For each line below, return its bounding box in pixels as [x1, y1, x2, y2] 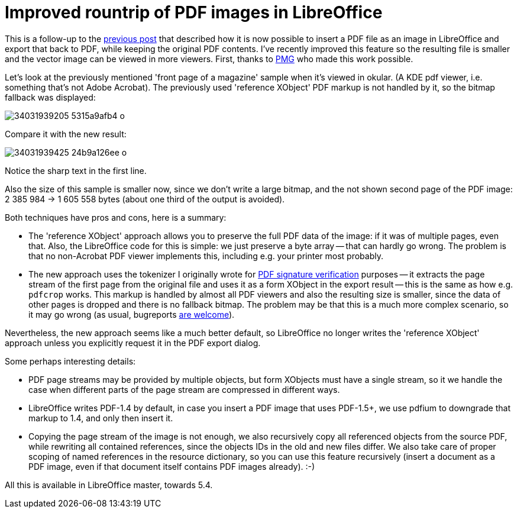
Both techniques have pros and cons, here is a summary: [5, 212, 227, 222]
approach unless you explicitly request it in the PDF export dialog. [5, 337, 261, 348]
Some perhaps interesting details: [5, 356, 136, 366]
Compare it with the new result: [5, 128, 127, 139]
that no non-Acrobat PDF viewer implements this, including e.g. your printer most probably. [28, 250, 383, 261]
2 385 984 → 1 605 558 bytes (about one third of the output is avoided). [5, 193, 285, 204]
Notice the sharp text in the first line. [5, 165, 147, 176]
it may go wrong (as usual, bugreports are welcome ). [28, 309, 235, 320]
